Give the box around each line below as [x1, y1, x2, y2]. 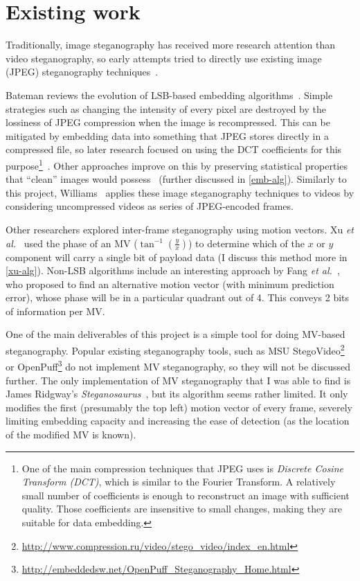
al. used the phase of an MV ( [6, 235, 138, 250]
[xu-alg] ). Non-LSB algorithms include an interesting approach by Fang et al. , [6, 263, 340, 278]
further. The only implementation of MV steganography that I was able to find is [6, 373, 351, 387]
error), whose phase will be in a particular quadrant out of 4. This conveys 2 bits [6, 290, 350, 305]
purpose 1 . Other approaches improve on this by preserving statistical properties [6, 156, 348, 172]
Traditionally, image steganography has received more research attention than [6, 37, 336, 52]
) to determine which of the [188, 235, 305, 250]
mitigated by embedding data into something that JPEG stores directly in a [6, 128, 329, 143]
